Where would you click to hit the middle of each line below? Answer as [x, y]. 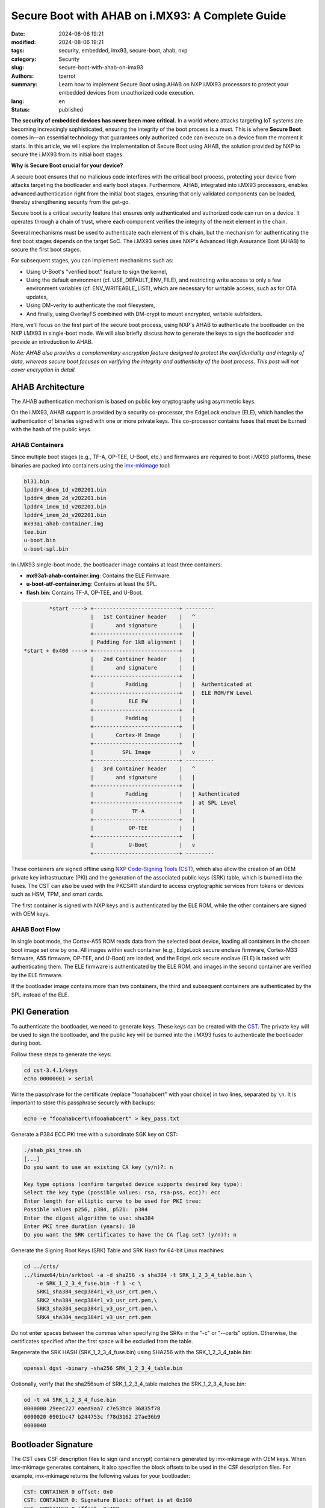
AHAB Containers [38, 445]
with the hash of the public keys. [51, 429]
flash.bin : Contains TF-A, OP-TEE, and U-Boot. [85, 592]
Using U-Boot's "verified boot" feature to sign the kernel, [97, 271]
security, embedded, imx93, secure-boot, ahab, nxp [123, 51]
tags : [18, 51]
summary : [24, 84]
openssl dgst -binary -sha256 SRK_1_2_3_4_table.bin [103, 1368]
